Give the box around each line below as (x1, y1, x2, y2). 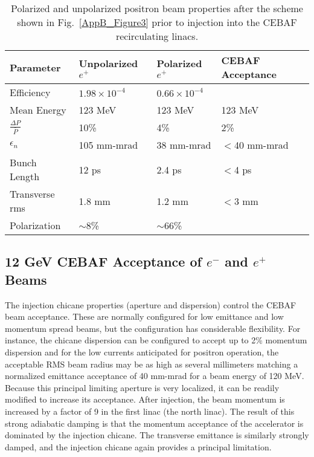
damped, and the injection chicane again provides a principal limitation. (5, 440, 272, 453)
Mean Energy (10, 103, 66, 117)
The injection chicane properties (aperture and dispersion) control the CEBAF (5, 298, 296, 311)
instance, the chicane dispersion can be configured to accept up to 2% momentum (5, 334, 307, 346)
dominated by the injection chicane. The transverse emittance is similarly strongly (5, 429, 309, 441)
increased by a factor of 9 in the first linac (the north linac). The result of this (5, 404, 295, 417)
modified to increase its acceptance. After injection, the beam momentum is (5, 393, 285, 406)
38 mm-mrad (156, 138, 211, 152)
